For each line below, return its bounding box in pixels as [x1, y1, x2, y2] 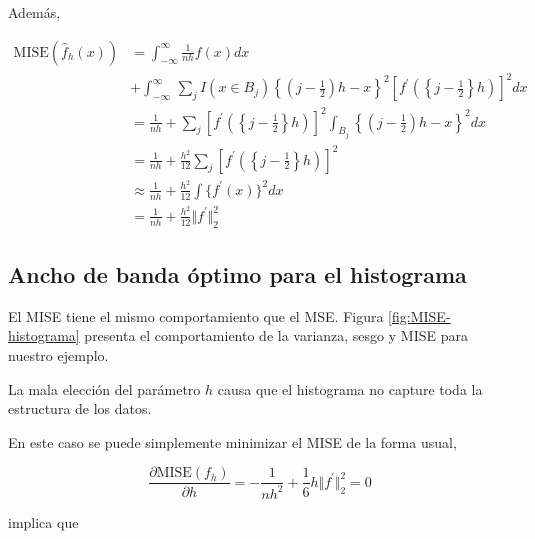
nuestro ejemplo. [8, 345, 109, 366]
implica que [8, 511, 79, 532]
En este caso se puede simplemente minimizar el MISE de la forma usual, [8, 431, 457, 452]
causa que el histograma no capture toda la [217, 378, 483, 399]
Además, [8, 2, 61, 22]
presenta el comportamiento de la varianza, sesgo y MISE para [84, 325, 468, 346]
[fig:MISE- [388, 305, 451, 326]
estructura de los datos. [8, 398, 152, 419]
